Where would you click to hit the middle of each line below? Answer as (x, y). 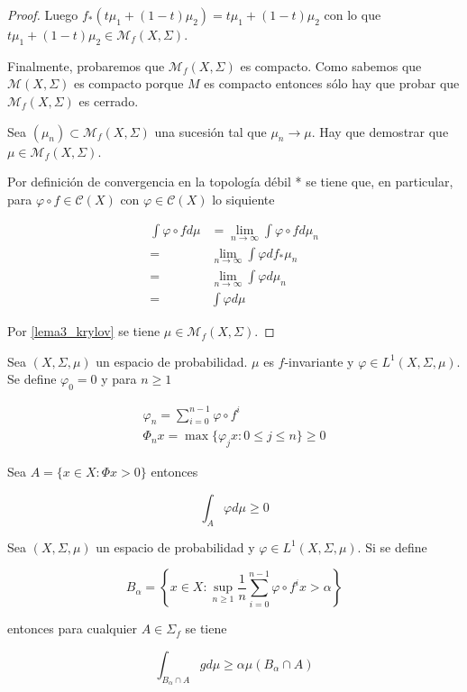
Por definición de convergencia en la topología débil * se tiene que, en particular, (230, 182)
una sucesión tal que (211, 131)
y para (119, 379)
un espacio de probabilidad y (175, 546)
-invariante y (319, 361)
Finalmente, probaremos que (86, 65)
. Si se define (392, 546)
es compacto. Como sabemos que (331, 65)
